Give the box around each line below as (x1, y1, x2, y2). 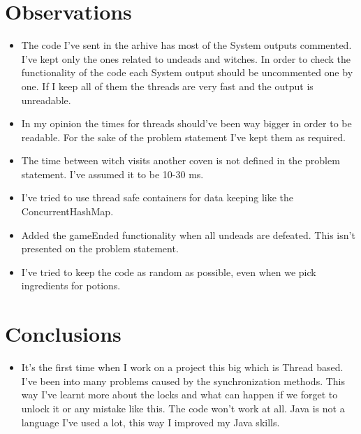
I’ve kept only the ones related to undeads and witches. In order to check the (21, 51, 351, 66)
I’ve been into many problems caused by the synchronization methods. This (21, 373, 346, 388)
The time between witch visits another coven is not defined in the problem (21, 153, 340, 168)
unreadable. (21, 92, 71, 107)
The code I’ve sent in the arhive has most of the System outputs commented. (21, 38, 352, 52)
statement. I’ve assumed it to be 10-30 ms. (21, 166, 204, 181)
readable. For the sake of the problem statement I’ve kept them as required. (21, 129, 346, 144)
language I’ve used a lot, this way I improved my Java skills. (21, 414, 280, 429)
